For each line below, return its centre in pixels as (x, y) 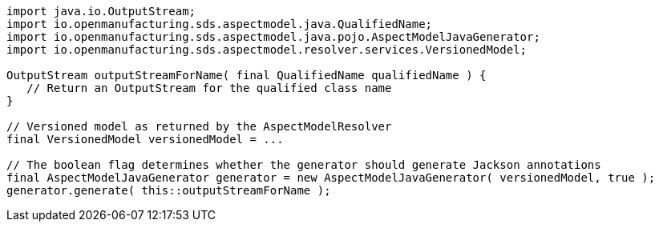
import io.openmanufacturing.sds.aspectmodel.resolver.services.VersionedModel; (267, 50)
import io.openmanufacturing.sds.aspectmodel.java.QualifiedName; (220, 24)
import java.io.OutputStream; (101, 11)
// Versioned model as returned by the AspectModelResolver (199, 126)
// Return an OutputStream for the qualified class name (209, 88)
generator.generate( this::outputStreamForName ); (169, 190)
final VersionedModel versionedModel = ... (145, 139)
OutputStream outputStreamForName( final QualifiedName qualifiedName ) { (247, 75)
